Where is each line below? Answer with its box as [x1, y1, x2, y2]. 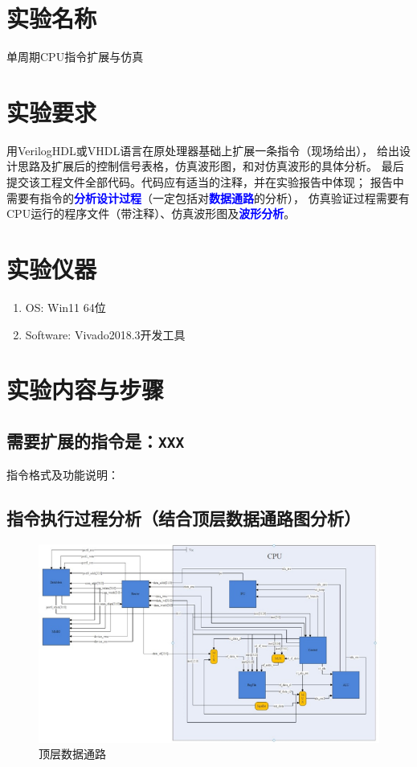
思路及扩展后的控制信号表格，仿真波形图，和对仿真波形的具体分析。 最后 [17, 158, 404, 174]
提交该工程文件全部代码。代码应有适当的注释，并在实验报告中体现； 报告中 [6, 174, 404, 191]
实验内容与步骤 [6, 373, 165, 406]
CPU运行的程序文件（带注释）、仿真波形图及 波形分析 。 [6, 205, 296, 222]
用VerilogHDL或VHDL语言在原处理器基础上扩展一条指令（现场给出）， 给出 [6, 142, 399, 158]
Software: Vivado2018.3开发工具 [25, 326, 186, 342]
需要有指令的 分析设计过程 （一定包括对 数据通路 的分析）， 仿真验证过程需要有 [6, 189, 410, 206]
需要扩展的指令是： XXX [6, 428, 185, 453]
